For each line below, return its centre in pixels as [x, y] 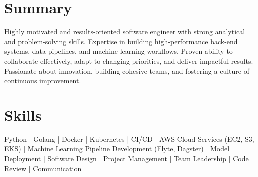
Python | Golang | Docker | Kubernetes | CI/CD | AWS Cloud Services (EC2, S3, [129, 138]
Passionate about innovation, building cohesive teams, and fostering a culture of [127, 71]
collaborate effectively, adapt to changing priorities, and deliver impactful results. [129, 61]
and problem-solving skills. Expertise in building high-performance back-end [121, 41]
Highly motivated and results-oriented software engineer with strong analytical [125, 32]
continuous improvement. [43, 81]
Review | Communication [43, 168]
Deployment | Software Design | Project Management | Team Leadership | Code [126, 158]
